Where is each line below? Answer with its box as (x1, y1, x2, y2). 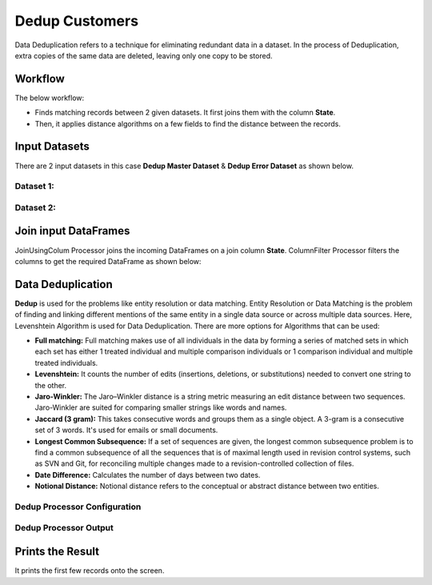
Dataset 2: (14, 202, 56, 213)
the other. (34, 380, 67, 390)
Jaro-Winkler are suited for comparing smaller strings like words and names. (34, 403, 287, 412)
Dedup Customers (14, 12, 139, 30)
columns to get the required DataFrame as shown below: (14, 256, 202, 266)
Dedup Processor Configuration (14, 501, 142, 512)
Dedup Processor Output (14, 523, 114, 534)
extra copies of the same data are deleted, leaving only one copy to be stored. (14, 50, 273, 60)
